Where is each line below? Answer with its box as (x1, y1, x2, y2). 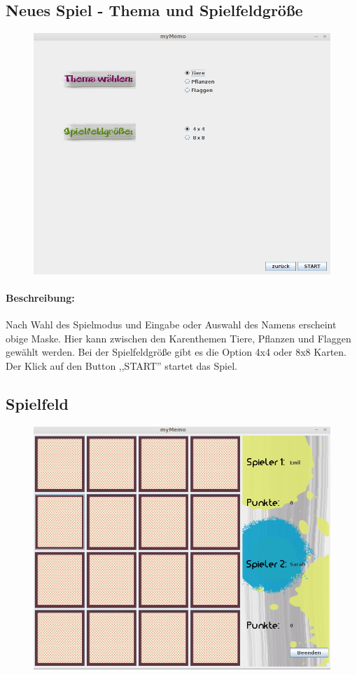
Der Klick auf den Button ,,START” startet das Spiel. (6, 359, 238, 373)
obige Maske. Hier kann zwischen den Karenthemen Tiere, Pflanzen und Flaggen (6, 330, 351, 345)
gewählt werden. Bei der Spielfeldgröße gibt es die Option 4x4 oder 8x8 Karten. (6, 345, 346, 359)
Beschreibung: (6, 290, 75, 305)
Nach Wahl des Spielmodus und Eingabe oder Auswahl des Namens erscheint (6, 317, 337, 332)
